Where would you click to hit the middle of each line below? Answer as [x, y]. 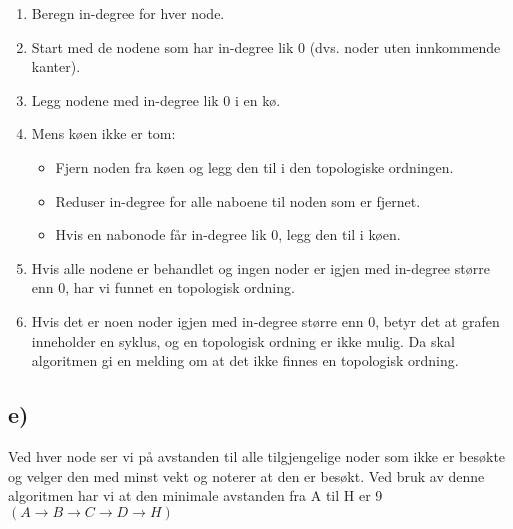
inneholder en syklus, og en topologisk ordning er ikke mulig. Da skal [243, 340]
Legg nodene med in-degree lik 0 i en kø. [156, 99]
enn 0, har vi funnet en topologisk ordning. [163, 287]
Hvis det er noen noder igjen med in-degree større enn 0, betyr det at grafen [265, 320]
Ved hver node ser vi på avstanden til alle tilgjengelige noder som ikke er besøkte [257, 455]
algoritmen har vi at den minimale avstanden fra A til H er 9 [195, 495]
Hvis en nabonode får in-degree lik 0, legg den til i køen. [228, 234]
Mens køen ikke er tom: [103, 133]
